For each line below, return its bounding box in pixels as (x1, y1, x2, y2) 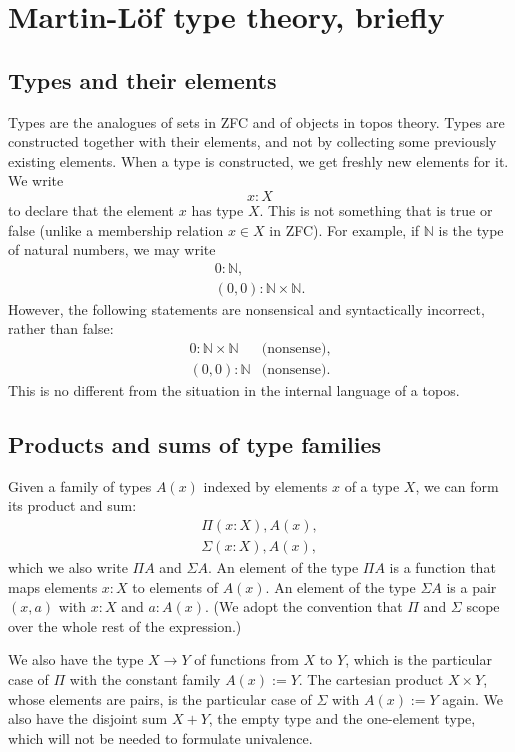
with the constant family (69, 669, 221, 690)
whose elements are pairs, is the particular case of (8, 688, 312, 709)
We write (8, 170, 64, 191)
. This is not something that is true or (259, 199, 493, 220)
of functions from (194, 649, 299, 670)
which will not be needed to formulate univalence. (8, 727, 313, 748)
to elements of (132, 576, 218, 597)
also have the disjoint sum (8, 708, 168, 729)
